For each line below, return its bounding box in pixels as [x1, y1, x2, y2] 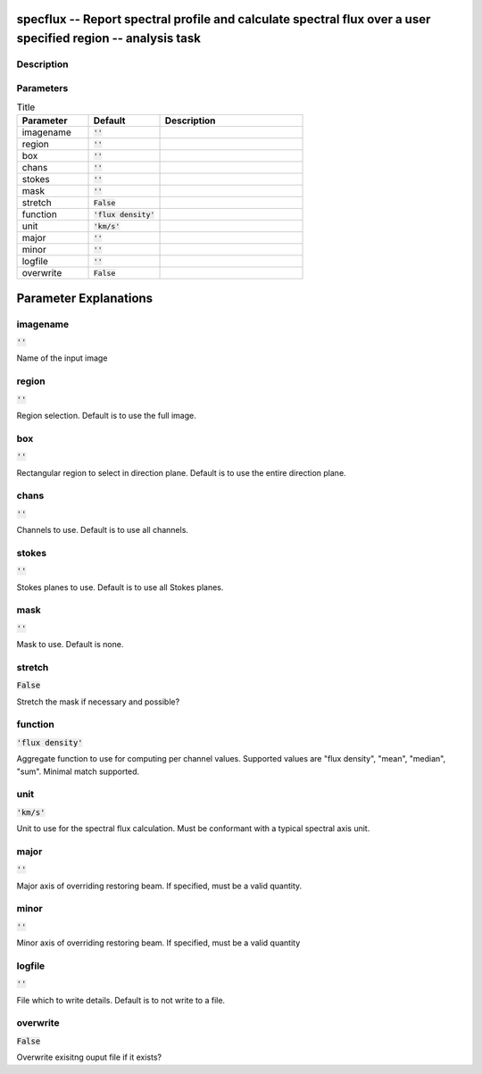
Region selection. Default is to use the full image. [16, 410, 196, 420]
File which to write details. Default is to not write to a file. [16, 995, 226, 1005]
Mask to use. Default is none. [16, 639, 124, 650]
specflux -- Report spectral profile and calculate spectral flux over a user [16, 12, 431, 27]
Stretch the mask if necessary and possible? [16, 696, 180, 707]
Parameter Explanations [16, 290, 154, 305]
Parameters [16, 81, 69, 94]
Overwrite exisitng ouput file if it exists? [16, 1052, 162, 1062]
